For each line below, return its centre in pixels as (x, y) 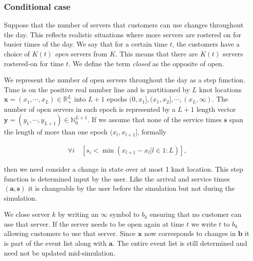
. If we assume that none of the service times (155, 119)
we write (204, 223)
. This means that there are (157, 53)
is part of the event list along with (55, 243)
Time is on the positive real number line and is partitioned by (97, 89)
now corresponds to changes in (190, 233)
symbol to (125, 214)
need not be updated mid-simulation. (60, 252)
